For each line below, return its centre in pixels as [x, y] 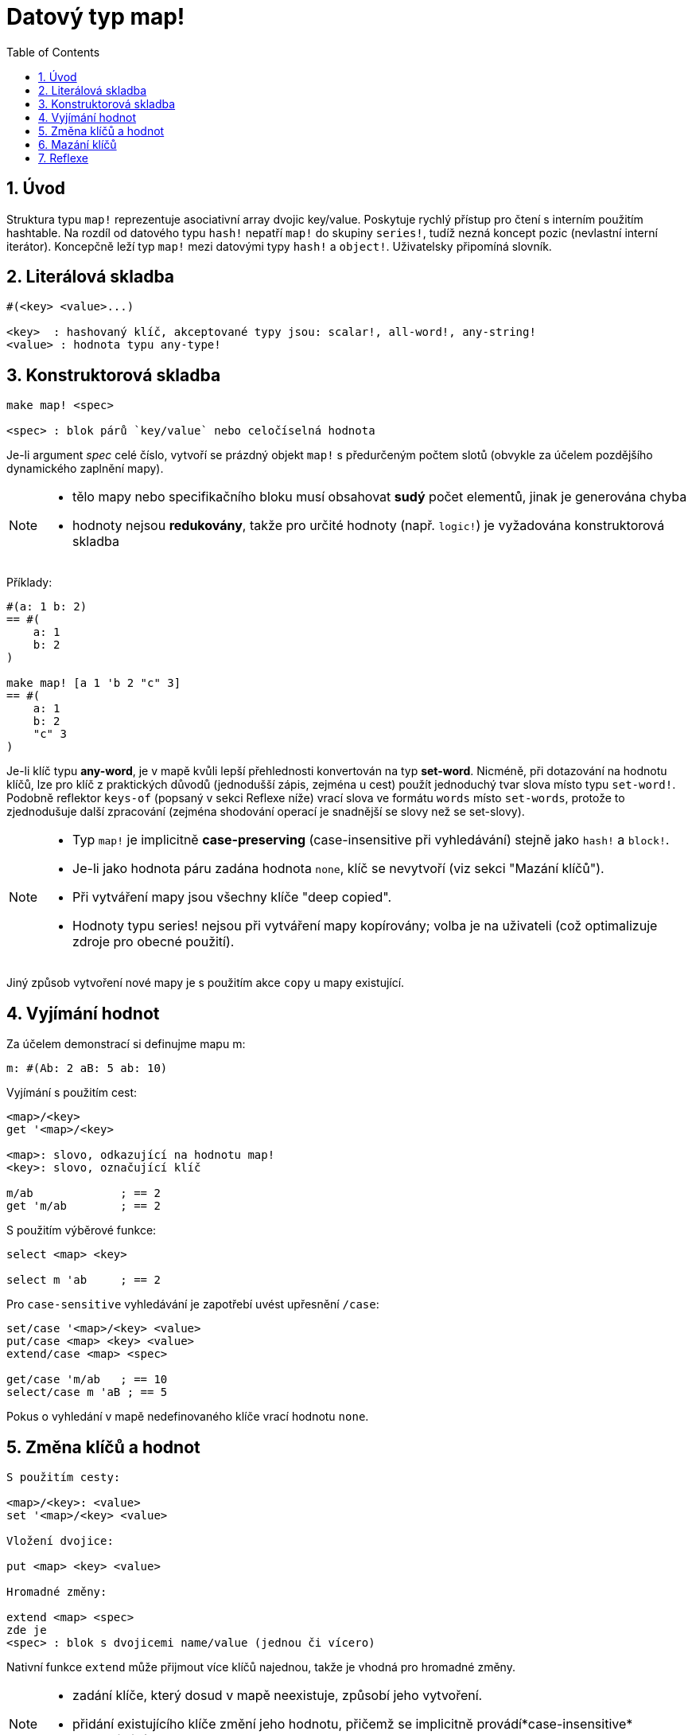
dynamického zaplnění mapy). [85, 469]
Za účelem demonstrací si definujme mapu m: [126, 1044]
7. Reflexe [64, 158]
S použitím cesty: [64, 1477]
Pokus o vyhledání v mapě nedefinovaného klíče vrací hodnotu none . [188, 1417]
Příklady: [29, 583]
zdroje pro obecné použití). [154, 942]
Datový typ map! [96, 17]
